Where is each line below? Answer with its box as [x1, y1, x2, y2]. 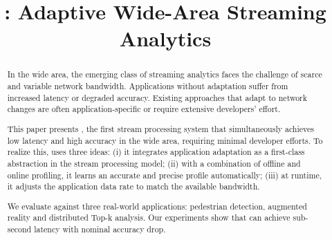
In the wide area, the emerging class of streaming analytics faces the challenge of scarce [7, 68, 322, 80]
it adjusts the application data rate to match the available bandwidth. [7, 181, 260, 192]
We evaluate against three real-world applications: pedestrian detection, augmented [7, 200, 307, 212]
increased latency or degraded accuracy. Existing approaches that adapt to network [7, 91, 308, 103]
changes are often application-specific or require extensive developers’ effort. [7, 103, 281, 115]
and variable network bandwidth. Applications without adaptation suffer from [7, 80, 288, 92]
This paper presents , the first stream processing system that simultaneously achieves [7, 122, 314, 134]
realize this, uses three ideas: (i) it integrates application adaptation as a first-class [7, 146, 305, 158]
